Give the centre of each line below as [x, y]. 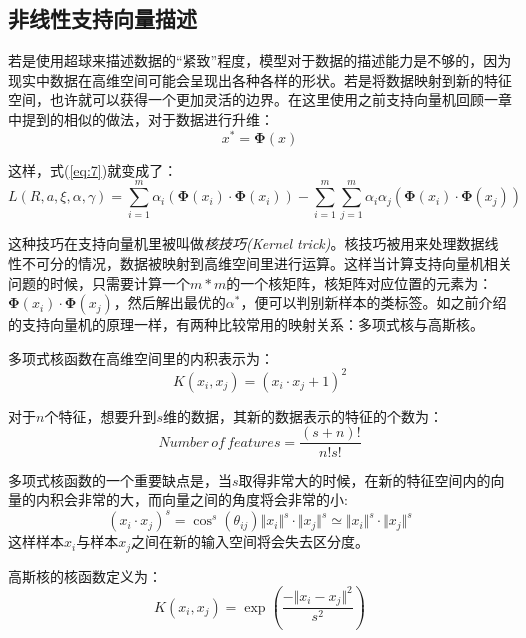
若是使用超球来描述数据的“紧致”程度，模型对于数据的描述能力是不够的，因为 [260, 60]
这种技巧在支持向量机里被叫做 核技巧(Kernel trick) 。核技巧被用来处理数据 [246, 243]
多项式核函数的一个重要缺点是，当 [120, 479]
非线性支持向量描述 [102, 18]
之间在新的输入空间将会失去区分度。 [250, 541]
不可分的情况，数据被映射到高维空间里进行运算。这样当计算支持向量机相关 [266, 262]
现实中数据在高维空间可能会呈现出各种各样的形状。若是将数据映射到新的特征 [260, 79]
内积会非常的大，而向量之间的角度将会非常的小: [191, 499]
